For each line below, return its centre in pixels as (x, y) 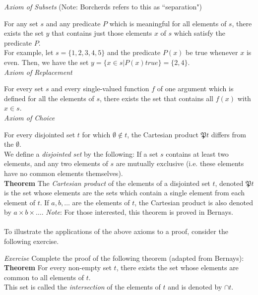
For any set (21, 23)
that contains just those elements (102, 33)
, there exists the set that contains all (156, 98)
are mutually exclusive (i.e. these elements (180, 163)
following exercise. (32, 241)
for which (96, 134)
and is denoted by (195, 287)
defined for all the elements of (49, 98)
